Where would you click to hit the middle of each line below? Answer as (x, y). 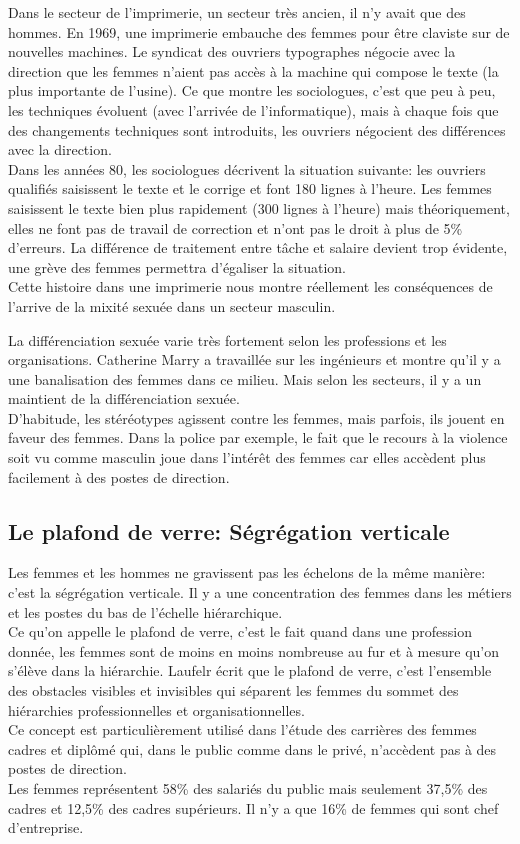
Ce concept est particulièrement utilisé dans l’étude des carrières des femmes (242, 729)
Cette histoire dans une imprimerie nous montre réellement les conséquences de (250, 286)
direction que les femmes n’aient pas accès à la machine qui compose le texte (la (253, 70)
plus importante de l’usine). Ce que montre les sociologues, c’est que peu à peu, (252, 90)
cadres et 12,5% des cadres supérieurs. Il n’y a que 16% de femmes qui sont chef (253, 807)
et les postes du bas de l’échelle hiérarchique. (145, 611)
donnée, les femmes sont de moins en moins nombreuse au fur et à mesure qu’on (253, 650)
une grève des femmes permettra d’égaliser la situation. (177, 266)
